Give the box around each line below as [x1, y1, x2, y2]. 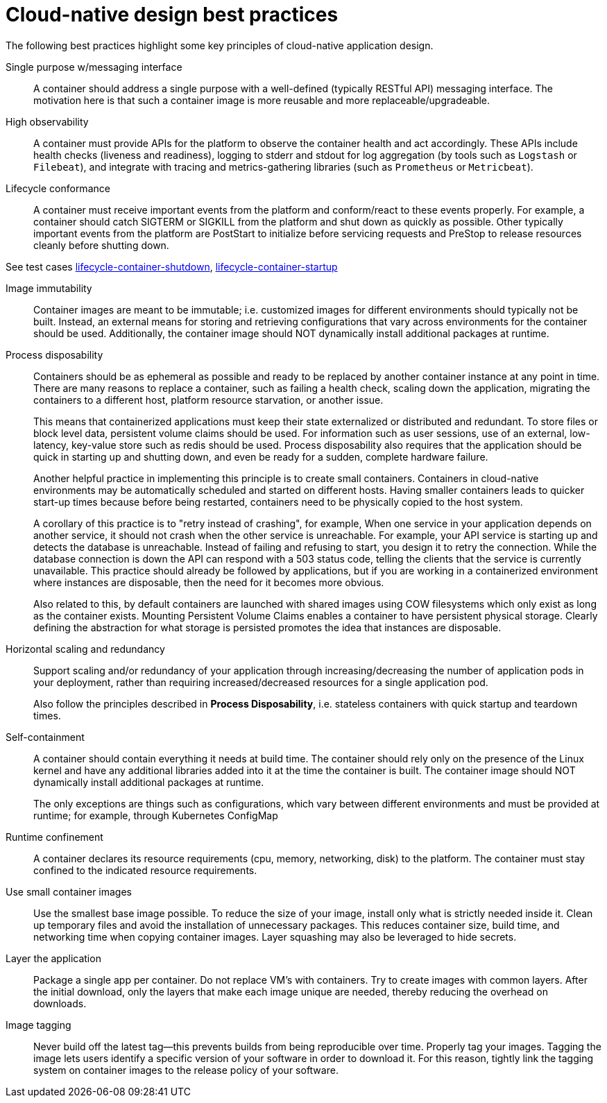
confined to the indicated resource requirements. [33, 864, 257, 876]
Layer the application [6, 952, 101, 964]
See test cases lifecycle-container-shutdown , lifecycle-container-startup [6, 260, 338, 273]
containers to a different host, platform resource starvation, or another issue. [33, 393, 384, 406]
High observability [6, 115, 89, 128]
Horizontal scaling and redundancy [6, 642, 165, 655]
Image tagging [6, 1018, 71, 1031]
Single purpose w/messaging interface [6, 60, 182, 73]
